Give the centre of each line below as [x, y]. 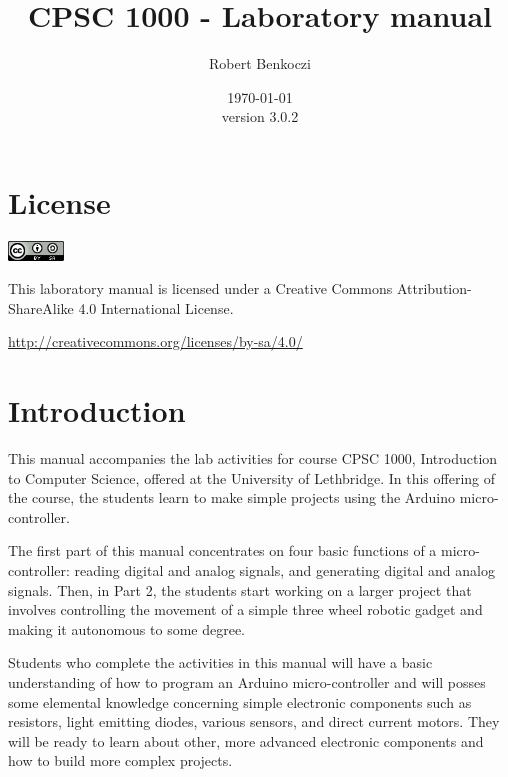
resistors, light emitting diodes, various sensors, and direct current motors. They [254, 721]
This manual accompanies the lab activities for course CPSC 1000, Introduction [253, 458]
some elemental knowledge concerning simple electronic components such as [240, 701]
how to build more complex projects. [120, 760]
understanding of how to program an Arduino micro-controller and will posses [247, 682]
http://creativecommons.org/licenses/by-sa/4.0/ [155, 341]
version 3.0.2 [260, 116]
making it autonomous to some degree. [127, 628]
